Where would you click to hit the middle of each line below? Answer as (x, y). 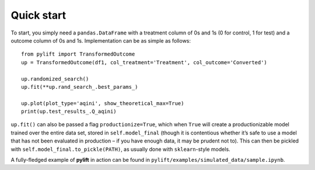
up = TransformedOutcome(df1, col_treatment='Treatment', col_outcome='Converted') (144, 62)
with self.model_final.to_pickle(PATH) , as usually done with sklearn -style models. (120, 149)
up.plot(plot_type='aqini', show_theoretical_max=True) (103, 103)
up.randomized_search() (55, 79)
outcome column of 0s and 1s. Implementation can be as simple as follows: (101, 40)
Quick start (38, 15)
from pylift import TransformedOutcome (78, 54)
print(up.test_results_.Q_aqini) (69, 112)
